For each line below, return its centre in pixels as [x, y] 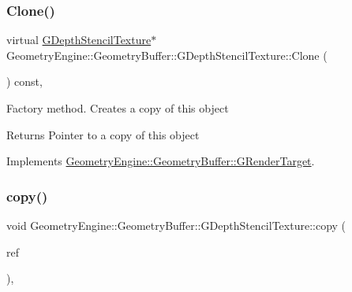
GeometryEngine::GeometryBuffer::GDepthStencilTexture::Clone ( [167, 55]
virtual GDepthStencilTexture [79, 40]
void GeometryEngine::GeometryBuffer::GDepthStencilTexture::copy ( [176, 225]
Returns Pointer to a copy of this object [103, 134]
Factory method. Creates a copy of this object [118, 108]
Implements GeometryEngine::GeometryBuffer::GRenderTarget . [161, 161]
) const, [24, 81]
